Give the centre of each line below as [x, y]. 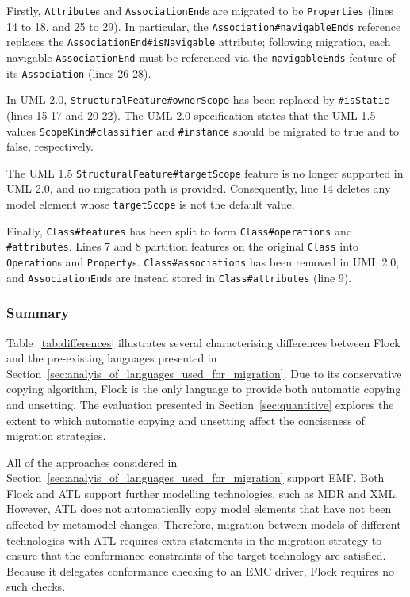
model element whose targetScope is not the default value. [151, 204]
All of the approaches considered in [92, 462]
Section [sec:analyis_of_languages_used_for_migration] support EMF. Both [195, 478]
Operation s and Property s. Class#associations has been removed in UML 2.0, [203, 262]
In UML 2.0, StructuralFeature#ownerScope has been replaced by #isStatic [198, 99]
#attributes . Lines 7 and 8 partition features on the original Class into [183, 246]
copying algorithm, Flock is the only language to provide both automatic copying [204, 389]
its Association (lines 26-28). [79, 73]
